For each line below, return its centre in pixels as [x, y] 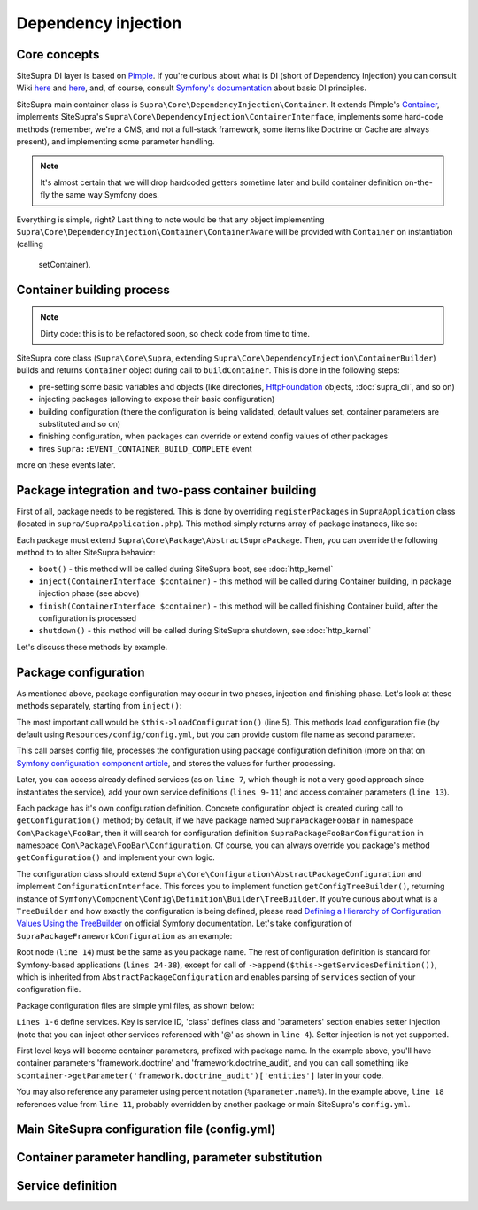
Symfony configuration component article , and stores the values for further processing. [176, 763]
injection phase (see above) [89, 593]
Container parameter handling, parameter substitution [170, 1157]
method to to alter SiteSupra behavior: [86, 553]
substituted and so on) [80, 423]
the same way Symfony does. [105, 195]
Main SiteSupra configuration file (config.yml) [146, 1129]
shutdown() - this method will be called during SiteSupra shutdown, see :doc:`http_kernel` [205, 631]
